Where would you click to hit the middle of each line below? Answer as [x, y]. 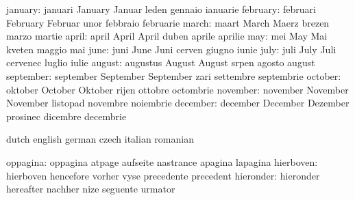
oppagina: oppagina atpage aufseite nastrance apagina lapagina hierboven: [162, 161]
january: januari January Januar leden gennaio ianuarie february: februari [161, 9]
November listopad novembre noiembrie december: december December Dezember [178, 103]
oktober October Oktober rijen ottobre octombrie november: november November [177, 89]
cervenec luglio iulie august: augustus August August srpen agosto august [161, 62]
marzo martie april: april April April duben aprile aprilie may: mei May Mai [167, 36]
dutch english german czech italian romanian [100, 139]
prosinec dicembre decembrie [66, 116]
